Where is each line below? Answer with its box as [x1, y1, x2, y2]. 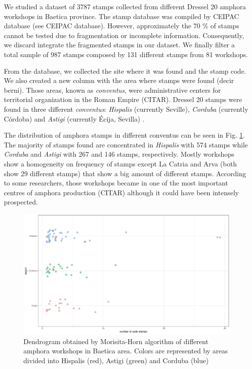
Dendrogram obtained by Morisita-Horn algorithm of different [23, 336, 209, 346]
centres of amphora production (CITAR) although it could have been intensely [4, 187, 239, 197]
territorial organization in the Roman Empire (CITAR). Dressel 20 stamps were [4, 94, 242, 104]
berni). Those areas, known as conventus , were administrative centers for [4, 84, 221, 95]
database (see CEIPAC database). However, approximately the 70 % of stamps [4, 20, 239, 31]
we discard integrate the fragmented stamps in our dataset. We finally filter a [4, 40, 235, 50]
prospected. [4, 197, 38, 207]
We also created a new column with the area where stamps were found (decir [4, 75, 234, 85]
